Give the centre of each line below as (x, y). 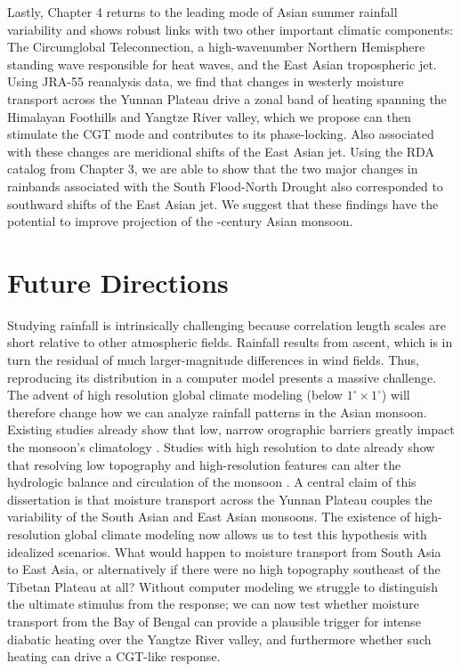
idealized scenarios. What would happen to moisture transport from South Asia (224, 551)
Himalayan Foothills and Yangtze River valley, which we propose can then (209, 116)
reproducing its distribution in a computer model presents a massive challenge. (222, 377)
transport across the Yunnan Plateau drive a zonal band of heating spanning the (227, 98)
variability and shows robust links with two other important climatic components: (230, 29)
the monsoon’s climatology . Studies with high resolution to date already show (221, 447)
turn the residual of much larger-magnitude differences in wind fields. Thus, (213, 360)
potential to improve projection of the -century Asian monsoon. (180, 221)
